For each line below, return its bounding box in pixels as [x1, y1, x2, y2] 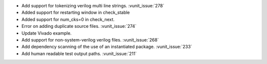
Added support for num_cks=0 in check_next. [21, 16, 115, 22]
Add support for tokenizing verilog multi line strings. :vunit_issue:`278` [21, 3, 165, 8]
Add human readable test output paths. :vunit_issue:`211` [21, 50, 137, 56]
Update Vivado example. [21, 30, 72, 36]
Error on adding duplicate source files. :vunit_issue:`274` [21, 23, 137, 29]
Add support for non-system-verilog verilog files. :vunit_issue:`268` [21, 37, 159, 43]
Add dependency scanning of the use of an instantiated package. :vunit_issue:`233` [21, 44, 192, 50]
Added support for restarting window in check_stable [21, 10, 130, 16]
